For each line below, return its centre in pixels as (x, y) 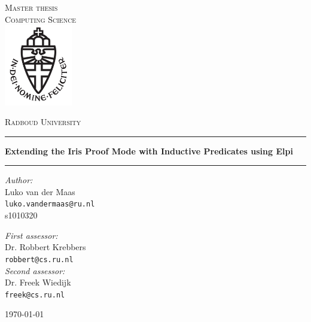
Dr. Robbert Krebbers (45, 247)
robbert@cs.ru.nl (39, 259)
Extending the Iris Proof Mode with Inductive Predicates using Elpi (149, 151)
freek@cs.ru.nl (35, 295)
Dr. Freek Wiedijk (38, 282)
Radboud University (43, 122)
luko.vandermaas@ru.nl (50, 204)
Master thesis (31, 7)
